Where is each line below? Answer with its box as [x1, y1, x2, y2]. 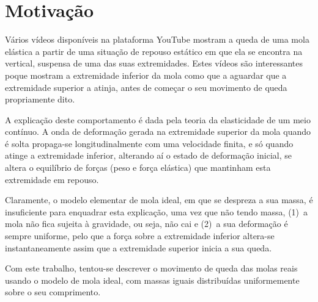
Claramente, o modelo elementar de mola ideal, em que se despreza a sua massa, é [5, 193, 313, 206]
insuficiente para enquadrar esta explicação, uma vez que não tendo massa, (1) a [5, 205, 308, 218]
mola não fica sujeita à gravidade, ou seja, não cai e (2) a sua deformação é [5, 217, 288, 230]
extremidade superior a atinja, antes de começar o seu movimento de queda [5, 81, 287, 93]
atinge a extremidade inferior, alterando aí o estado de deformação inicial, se [5, 149, 292, 162]
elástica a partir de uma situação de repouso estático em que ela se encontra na [5, 45, 303, 57]
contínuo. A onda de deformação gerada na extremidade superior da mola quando [5, 125, 311, 138]
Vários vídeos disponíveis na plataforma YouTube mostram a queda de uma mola [5, 33, 309, 46]
